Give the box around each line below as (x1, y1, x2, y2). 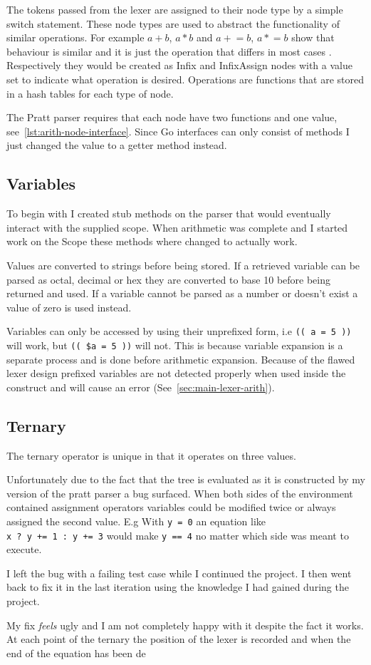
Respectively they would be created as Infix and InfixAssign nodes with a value (6, 58, 352, 73)
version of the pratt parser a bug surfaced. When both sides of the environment (6, 485, 353, 500)
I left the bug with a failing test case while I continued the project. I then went (6, 565, 352, 580)
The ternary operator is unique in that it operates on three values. (6, 448, 296, 463)
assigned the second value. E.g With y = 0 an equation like (6, 513, 266, 528)
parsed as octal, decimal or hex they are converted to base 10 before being (6, 272, 330, 287)
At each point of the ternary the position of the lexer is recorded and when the (6, 632, 351, 646)
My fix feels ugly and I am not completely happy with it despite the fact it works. (6, 617, 364, 632)
